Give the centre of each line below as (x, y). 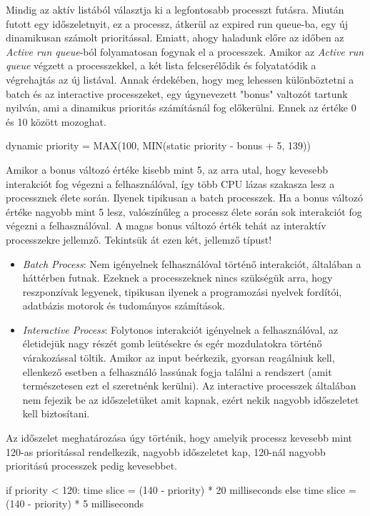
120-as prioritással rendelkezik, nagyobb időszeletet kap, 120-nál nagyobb (166, 451)
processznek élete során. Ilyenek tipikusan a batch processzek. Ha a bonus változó (184, 198)
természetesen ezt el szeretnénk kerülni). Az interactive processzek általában (189, 386)
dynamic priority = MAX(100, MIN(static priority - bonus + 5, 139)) (158, 145)
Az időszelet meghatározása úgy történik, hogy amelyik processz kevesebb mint (179, 438)
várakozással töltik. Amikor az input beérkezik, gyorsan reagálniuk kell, (179, 358)
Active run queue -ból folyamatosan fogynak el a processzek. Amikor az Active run (185, 51)
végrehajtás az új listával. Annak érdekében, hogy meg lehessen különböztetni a (180, 79)
